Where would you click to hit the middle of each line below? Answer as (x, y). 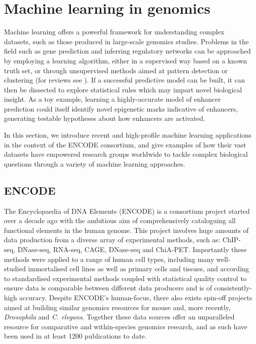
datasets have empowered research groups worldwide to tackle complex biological (126, 154)
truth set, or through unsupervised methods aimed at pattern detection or (116, 70)
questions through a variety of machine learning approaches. (95, 163)
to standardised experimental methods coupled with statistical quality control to (125, 278)
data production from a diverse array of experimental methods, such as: (112, 240)
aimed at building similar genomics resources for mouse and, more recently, (117, 307)
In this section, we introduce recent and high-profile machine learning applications (128, 135)
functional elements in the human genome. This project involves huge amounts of (126, 230)
